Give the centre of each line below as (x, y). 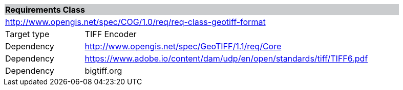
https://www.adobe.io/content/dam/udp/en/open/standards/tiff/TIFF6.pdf (226, 58)
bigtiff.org (103, 71)
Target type (27, 34)
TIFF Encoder (111, 34)
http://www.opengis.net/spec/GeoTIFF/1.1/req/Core (183, 46)
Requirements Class (45, 10)
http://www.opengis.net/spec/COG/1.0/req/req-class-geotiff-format (135, 22)
